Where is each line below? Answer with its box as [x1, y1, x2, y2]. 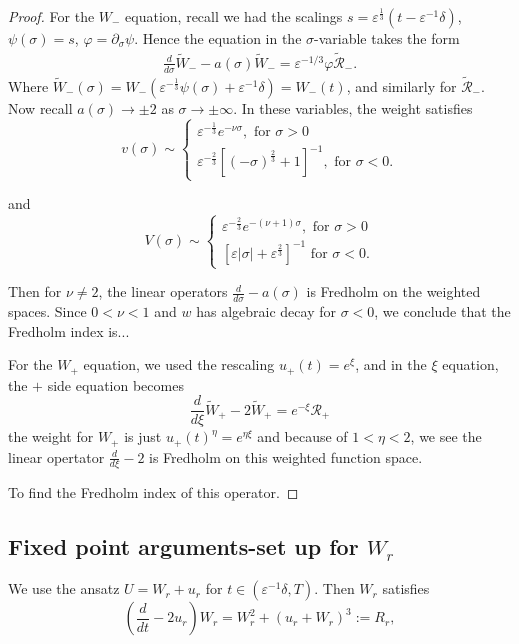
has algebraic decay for [196, 300, 336, 321]
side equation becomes [47, 374, 184, 395]
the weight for [8, 426, 94, 447]
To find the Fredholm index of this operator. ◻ [8, 482, 299, 503]
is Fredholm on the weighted [306, 281, 481, 302]
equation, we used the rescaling [83, 354, 275, 375]
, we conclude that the [374, 300, 511, 321]
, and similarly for [346, 75, 457, 96]
